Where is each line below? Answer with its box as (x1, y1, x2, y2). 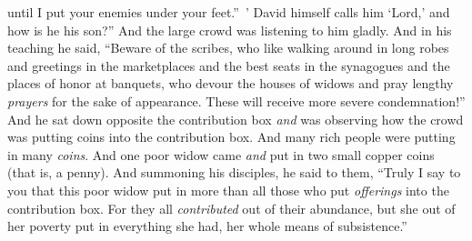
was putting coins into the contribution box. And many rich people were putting (7, 127, 456, 146)
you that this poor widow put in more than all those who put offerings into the (7, 180, 449, 199)
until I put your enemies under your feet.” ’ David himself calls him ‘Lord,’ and (7, 3, 450, 21)
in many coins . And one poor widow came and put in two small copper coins (7, 145, 435, 164)
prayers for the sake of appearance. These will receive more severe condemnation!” (7, 91, 466, 110)
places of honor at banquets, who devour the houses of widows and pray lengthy (7, 74, 454, 93)
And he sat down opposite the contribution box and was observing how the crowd (7, 109, 464, 128)
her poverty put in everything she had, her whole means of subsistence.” (7, 216, 407, 236)
